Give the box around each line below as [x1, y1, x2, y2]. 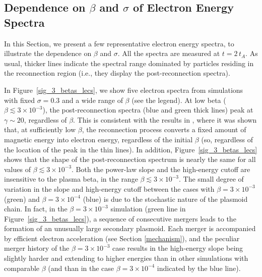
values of [4, 163, 31, 174]
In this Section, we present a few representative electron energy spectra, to [4, 38, 234, 48]
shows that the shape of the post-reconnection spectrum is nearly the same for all [4, 154, 256, 164]
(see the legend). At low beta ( [132, 94, 226, 105]
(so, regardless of [201, 134, 253, 144]
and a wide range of [61, 94, 123, 105]
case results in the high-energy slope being [112, 243, 243, 253]
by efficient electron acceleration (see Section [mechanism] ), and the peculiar [4, 233, 240, 243]
